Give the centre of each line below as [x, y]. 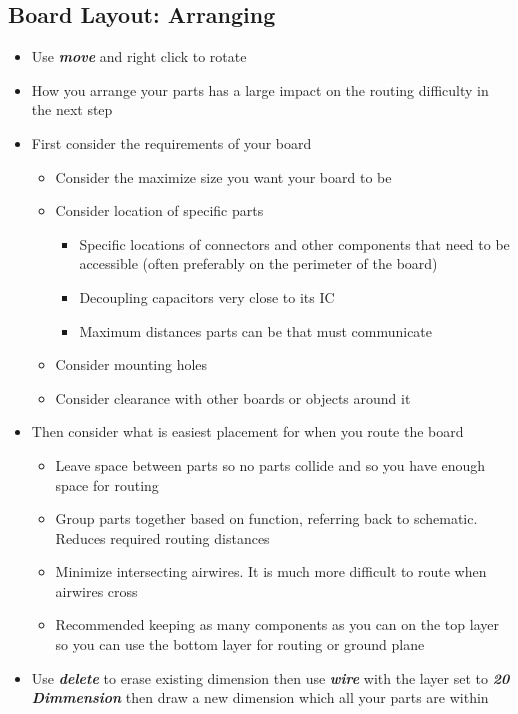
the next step [72, 109]
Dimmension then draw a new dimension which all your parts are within [260, 697]
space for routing [107, 484]
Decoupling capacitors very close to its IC [207, 296]
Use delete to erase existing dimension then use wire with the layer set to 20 [270, 677]
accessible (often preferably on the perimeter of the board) [258, 263]
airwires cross [96, 590]
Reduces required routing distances [162, 537]
